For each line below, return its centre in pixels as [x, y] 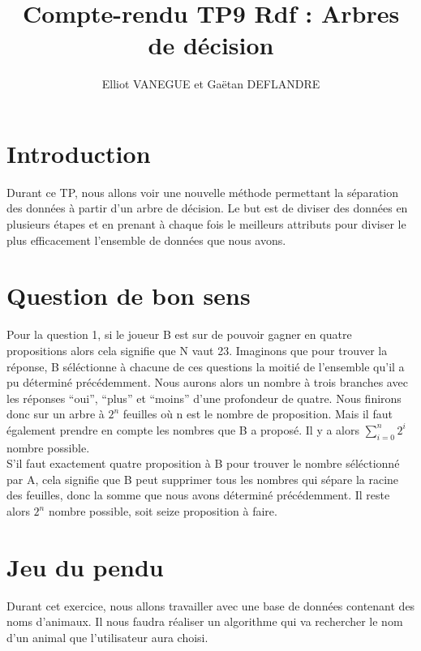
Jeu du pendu [85, 566]
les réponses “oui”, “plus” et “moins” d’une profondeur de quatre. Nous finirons [204, 398]
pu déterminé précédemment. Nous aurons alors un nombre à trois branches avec [207, 382]
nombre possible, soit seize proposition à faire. [163, 511]
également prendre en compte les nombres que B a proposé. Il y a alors [183, 429]
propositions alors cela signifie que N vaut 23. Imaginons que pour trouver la [197, 350]
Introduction [79, 153]
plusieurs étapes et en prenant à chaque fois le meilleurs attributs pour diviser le [206, 224]
